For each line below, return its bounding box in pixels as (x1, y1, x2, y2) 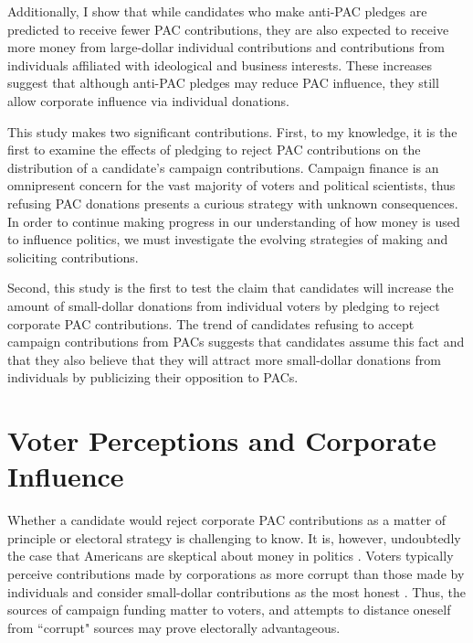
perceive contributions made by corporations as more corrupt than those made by (7, 563, 465, 583)
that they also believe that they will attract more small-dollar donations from (7, 349, 441, 369)
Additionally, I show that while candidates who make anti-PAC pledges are (7, 2, 427, 20)
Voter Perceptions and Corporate (7, 422, 436, 459)
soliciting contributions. (7, 247, 139, 266)
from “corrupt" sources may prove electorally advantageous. (7, 617, 341, 637)
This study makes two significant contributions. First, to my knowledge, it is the (7, 122, 457, 141)
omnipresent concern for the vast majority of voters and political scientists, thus (7, 176, 456, 195)
